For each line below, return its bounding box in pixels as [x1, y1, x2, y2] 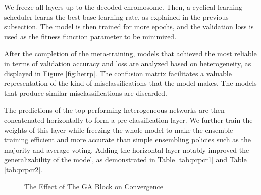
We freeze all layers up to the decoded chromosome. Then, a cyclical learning [4, 2, 242, 12]
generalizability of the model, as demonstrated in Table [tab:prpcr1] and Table [4, 154, 247, 165]
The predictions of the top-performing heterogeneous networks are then [4, 105, 225, 115]
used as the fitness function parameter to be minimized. [4, 31, 177, 41]
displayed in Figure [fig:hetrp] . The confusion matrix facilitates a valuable [4, 68, 232, 78]
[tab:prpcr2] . [4, 164, 42, 174]
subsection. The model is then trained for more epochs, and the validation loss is [4, 21, 254, 32]
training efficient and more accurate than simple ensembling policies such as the [4, 134, 251, 145]
